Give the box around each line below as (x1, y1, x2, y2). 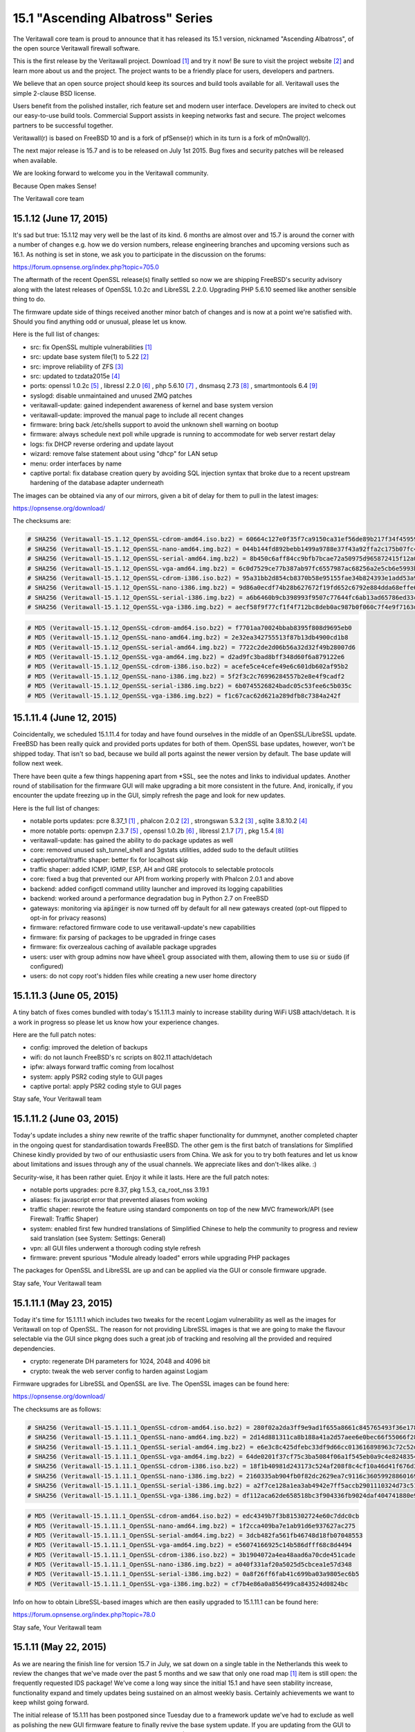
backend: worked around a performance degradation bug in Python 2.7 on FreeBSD (30, 894, 269, 903)
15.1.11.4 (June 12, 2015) (12, 712, 118, 723)
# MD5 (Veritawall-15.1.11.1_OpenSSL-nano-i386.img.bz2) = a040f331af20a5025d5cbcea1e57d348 (27, 1561, 352, 1568)
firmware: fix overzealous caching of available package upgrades (30, 943, 217, 951)
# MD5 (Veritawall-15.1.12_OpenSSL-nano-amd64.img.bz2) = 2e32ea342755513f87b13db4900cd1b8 (27, 634, 349, 642)
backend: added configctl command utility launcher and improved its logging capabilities (30, 884, 284, 893)
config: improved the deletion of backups (30, 1043, 148, 1052)
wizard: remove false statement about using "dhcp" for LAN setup (30, 450, 218, 458)
